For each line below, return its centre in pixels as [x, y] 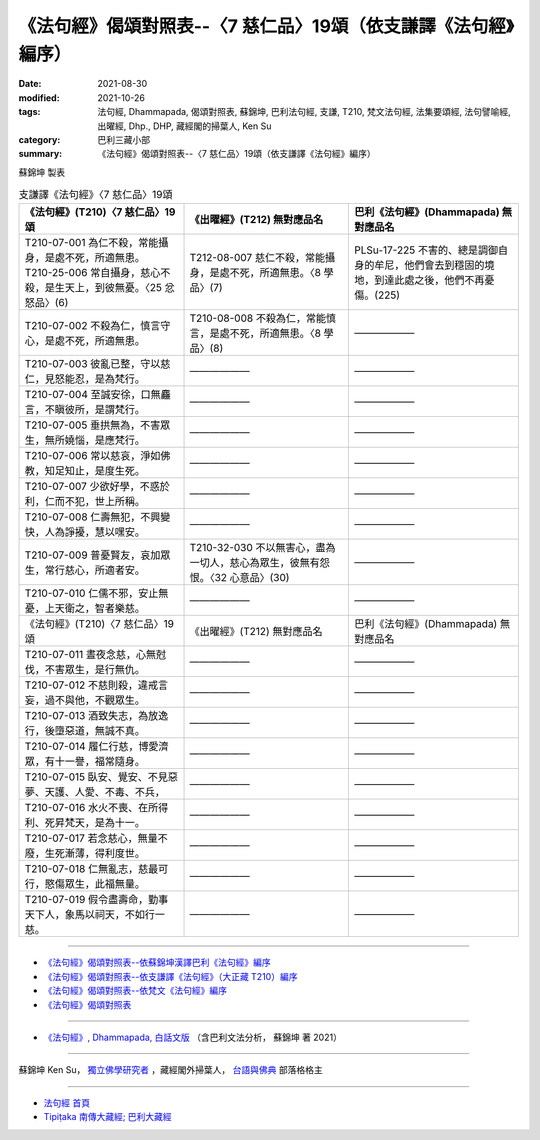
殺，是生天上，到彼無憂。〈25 [93, 288]
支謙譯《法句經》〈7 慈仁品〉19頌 [95, 195]
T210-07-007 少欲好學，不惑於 [97, 487]
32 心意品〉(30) [252, 578]
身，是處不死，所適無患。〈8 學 [261, 273]
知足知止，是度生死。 [94, 471]
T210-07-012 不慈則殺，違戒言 [96, 685]
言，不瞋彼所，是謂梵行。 [84, 410]
